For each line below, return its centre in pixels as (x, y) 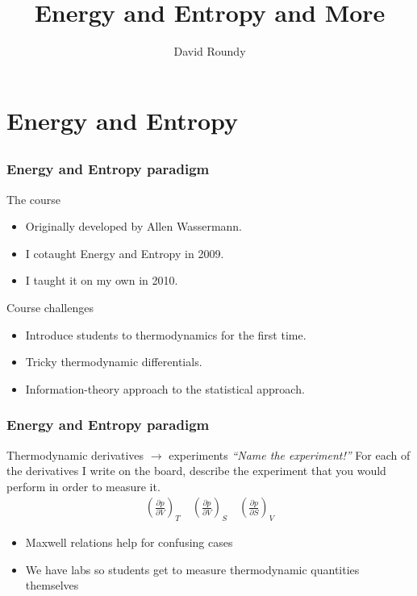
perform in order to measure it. (83, 486)
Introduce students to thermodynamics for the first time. (166, 334)
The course (33, 199)
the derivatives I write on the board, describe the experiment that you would (196, 471)
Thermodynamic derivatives (75, 454)
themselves (52, 585)
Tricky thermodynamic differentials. (114, 362)
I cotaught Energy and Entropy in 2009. (125, 253)
